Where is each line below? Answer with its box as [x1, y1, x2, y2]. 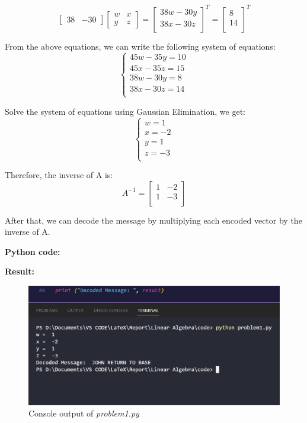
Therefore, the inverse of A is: [5, 169, 113, 180]
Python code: [5, 245, 60, 257]
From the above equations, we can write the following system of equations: [5, 40, 276, 52]
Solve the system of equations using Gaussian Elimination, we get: [5, 105, 245, 117]
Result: [5, 265, 34, 277]
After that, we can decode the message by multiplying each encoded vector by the [5, 214, 302, 226]
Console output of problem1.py [28, 407, 139, 419]
